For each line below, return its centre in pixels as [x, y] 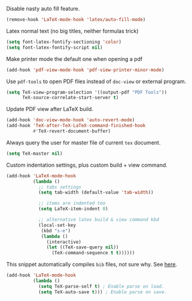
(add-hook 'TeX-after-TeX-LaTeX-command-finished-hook [76, 126]
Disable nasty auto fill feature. [43, 9]
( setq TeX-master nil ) [34, 153]
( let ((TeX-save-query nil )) [83, 247]
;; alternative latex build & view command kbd [99, 220]
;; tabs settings [60, 187]
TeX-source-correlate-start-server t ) [70, 98]
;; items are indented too [72, 203]
